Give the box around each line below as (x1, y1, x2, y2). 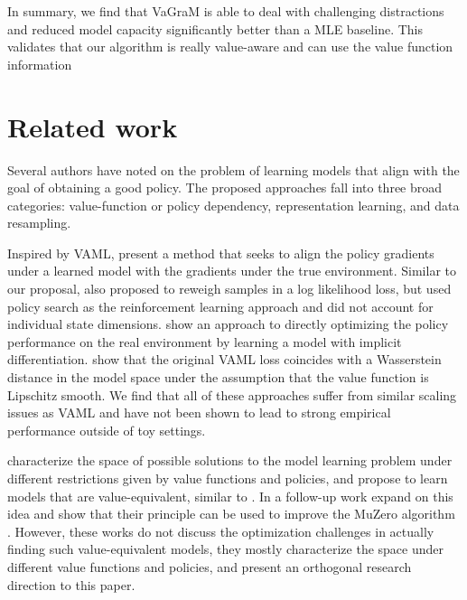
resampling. (7, 213, 71, 232)
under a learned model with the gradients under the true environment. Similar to (7, 261, 456, 280)
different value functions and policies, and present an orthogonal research (7, 557, 412, 576)
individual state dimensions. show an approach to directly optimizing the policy (7, 314, 449, 333)
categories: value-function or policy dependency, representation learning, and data (7, 195, 460, 214)
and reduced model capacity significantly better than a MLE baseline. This (7, 19, 423, 38)
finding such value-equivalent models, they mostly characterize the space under (7, 539, 444, 558)
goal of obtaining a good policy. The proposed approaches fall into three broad (7, 178, 443, 197)
